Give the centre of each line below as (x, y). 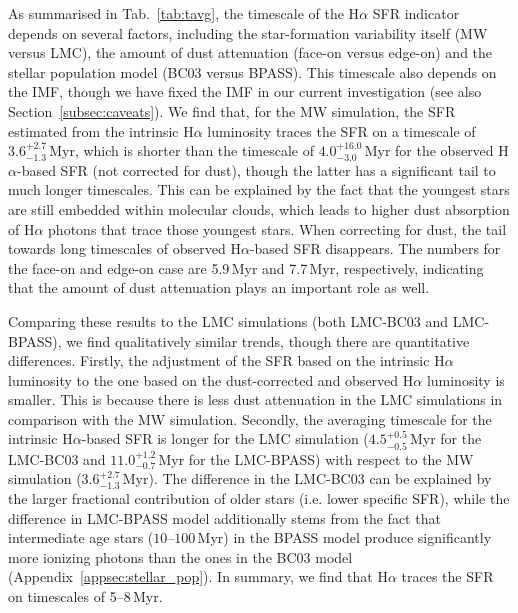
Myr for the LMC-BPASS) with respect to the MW (316, 458)
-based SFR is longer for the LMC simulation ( (225, 438)
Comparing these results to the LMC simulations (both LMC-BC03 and (228, 320)
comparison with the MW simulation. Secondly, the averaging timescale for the (250, 418)
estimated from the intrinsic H (101, 130)
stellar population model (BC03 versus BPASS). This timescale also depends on (252, 71)
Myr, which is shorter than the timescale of (181, 150)
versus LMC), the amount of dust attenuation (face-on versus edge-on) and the (250, 52)
